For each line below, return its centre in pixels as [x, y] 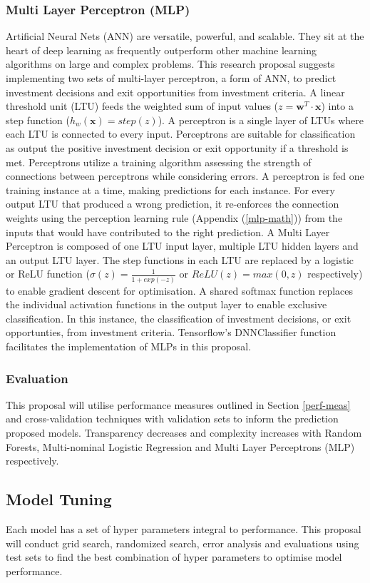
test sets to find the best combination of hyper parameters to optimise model [174, 557]
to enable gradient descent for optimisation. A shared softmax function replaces [180, 290]
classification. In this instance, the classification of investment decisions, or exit [179, 318]
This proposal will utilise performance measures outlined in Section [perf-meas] [178, 404]
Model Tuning [59, 499]
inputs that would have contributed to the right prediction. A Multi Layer [168, 232]
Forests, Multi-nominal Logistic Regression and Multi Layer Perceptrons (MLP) [180, 446]
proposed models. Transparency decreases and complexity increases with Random [184, 432]
